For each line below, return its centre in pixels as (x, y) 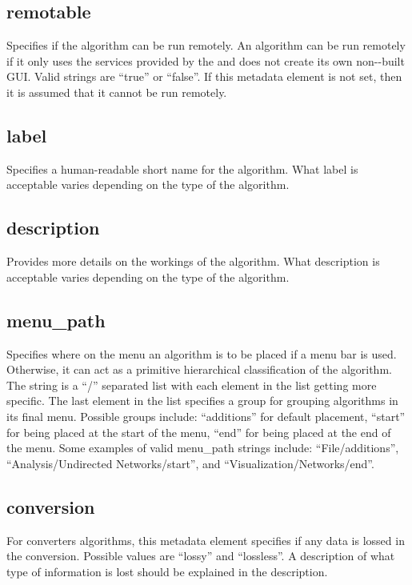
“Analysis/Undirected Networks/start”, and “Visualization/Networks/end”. (190, 463)
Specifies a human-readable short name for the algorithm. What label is (182, 168)
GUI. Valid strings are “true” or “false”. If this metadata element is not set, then (204, 76)
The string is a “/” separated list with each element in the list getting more (192, 385)
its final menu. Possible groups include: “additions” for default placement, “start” (206, 416)
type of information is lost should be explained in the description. (167, 571)
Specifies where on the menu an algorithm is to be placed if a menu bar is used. (202, 353)
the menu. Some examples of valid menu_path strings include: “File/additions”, (203, 448)
